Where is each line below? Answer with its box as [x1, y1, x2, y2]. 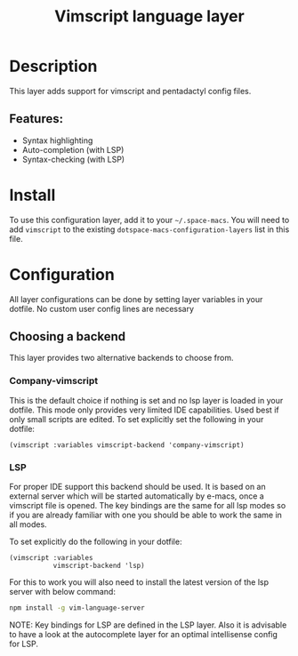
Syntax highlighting [21, 135, 93, 146]
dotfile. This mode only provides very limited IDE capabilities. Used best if [9, 404, 279, 415]
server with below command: [9, 587, 116, 597]
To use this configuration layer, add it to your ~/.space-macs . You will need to [9, 214, 290, 225]
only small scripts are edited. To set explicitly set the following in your [9, 413, 264, 424]
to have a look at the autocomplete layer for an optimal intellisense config [9, 628, 278, 639]
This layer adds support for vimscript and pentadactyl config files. [9, 85, 252, 96]
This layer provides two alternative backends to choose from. [9, 353, 234, 364]
